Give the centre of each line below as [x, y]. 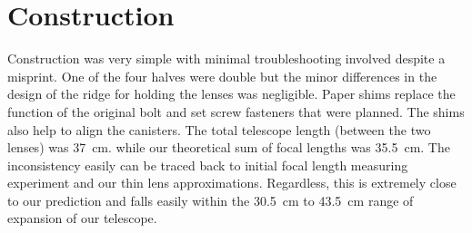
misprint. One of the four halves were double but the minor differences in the [222, 76]
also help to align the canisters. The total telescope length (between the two [219, 129]
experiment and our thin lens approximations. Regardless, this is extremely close [232, 183]
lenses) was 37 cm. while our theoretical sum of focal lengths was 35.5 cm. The [229, 147]
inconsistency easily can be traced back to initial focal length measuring [208, 165]
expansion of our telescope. [82, 218]
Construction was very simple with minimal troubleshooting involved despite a [226, 58]
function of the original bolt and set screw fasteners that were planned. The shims [236, 111]
